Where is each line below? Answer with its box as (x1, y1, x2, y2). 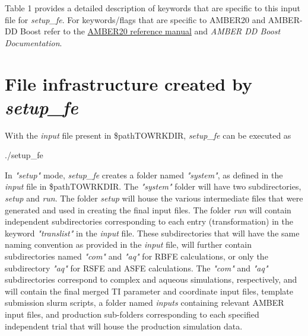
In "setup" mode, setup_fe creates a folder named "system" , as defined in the (5, 168, 283, 181)
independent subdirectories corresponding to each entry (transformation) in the (5, 215, 293, 228)
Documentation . (5, 36, 62, 49)
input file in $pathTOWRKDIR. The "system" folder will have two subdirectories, (5, 180, 301, 193)
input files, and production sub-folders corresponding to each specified (5, 308, 259, 320)
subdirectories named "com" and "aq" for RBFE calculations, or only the (5, 250, 268, 263)
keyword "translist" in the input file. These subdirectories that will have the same (5, 226, 300, 239)
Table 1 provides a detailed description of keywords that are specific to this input (5, 2, 300, 14)
